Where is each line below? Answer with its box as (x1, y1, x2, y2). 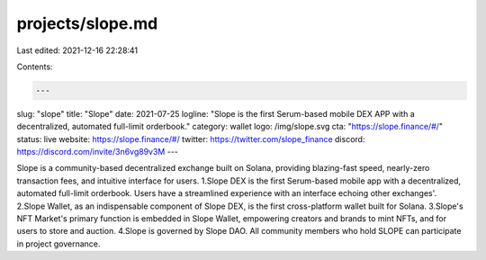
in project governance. (16, 238, 101, 249)
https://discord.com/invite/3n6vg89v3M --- (16, 147, 179, 157)
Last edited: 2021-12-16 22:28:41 (16, 45, 139, 56)
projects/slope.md (16, 13, 158, 33)
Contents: (16, 61, 53, 72)
